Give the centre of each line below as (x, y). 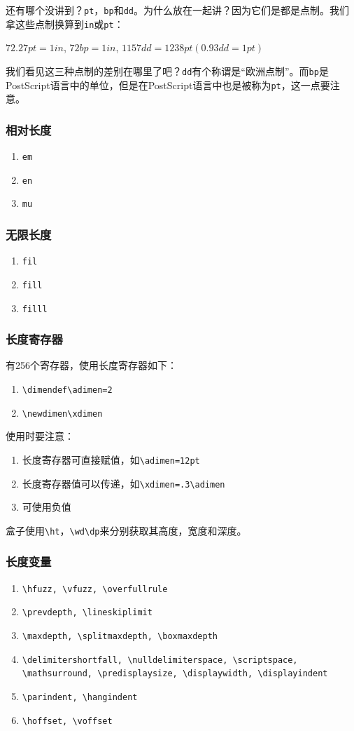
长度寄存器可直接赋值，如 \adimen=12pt (111, 459)
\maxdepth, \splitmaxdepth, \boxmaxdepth (120, 636)
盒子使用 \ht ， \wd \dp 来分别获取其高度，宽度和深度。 (126, 530)
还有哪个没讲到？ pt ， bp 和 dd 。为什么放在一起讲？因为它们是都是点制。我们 (177, 10)
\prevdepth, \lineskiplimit (87, 613)
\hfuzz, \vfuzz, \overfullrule (95, 589)
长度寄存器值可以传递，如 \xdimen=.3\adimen (123, 483)
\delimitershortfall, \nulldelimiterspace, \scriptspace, (160, 660)
